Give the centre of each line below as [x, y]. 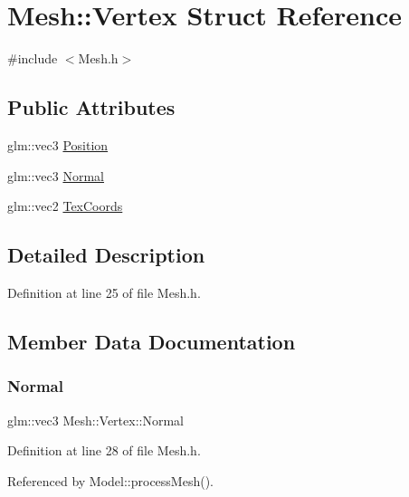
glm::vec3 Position [58, 144]
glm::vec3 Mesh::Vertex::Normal [95, 420]
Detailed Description [106, 255]
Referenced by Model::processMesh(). [111, 480]
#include [33, 58]
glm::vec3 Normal [56, 175]
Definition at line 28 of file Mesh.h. [104, 450]
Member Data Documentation [152, 341]
